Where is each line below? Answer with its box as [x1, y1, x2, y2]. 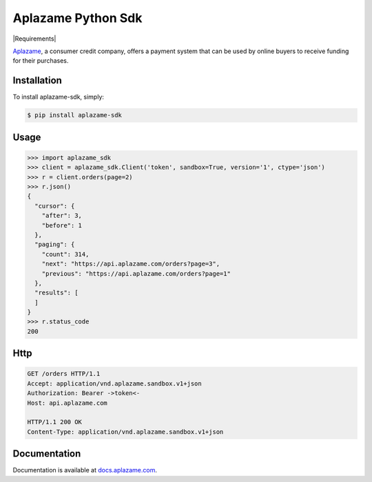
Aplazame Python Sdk [12, 10, 143, 26]
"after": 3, [41, 212, 83, 220]
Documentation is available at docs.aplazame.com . [12, 466, 158, 474]
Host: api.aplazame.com [27, 399, 108, 407]
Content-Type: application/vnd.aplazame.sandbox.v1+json [27, 428, 224, 436]
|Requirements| [12, 34, 56, 43]
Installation [12, 74, 62, 86]
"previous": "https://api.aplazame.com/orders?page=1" [41, 270, 231, 277]
